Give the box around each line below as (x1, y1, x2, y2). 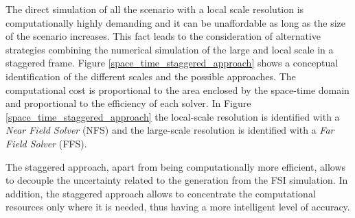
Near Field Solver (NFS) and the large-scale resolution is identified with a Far (5, 123, 334, 137)
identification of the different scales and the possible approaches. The (5, 69, 296, 83)
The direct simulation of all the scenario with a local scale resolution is (5, 2, 304, 16)
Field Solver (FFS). (5, 136, 87, 150)
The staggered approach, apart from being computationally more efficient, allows (5, 159, 346, 173)
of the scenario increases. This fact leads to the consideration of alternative (5, 29, 321, 43)
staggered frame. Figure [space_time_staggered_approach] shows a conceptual (5, 56, 339, 70)
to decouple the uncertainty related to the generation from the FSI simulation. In (5, 173, 348, 187)
